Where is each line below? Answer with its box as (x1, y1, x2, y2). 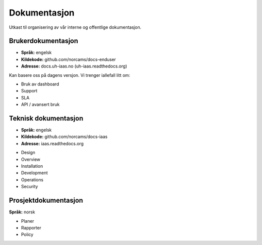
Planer (21, 218, 34, 224)
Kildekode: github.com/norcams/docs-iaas (21, 134, 108, 140)
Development (21, 170, 48, 176)
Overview (21, 156, 41, 162)
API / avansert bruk (21, 102, 60, 107)
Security (21, 184, 38, 190)
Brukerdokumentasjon (9, 37, 79, 45)
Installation (21, 163, 43, 169)
